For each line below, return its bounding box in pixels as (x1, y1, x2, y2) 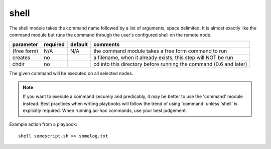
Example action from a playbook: (9, 121, 77, 127)
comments (93, 41, 120, 48)
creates (12, 54, 30, 61)
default (70, 41, 88, 48)
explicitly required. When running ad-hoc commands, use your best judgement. (23, 107, 187, 113)
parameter (12, 41, 38, 48)
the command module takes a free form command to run (93, 47, 227, 54)
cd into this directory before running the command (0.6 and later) (93, 60, 247, 67)
